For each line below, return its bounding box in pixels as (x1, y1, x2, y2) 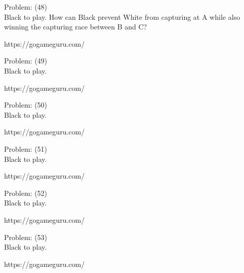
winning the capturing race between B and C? (4, 21, 147, 32)
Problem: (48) (4, 2, 48, 12)
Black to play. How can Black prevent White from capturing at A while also (4, 11, 240, 22)
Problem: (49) (4, 55, 48, 66)
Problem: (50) (4, 99, 48, 110)
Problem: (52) (4, 187, 48, 198)
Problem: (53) (4, 231, 48, 242)
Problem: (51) (4, 143, 48, 154)
